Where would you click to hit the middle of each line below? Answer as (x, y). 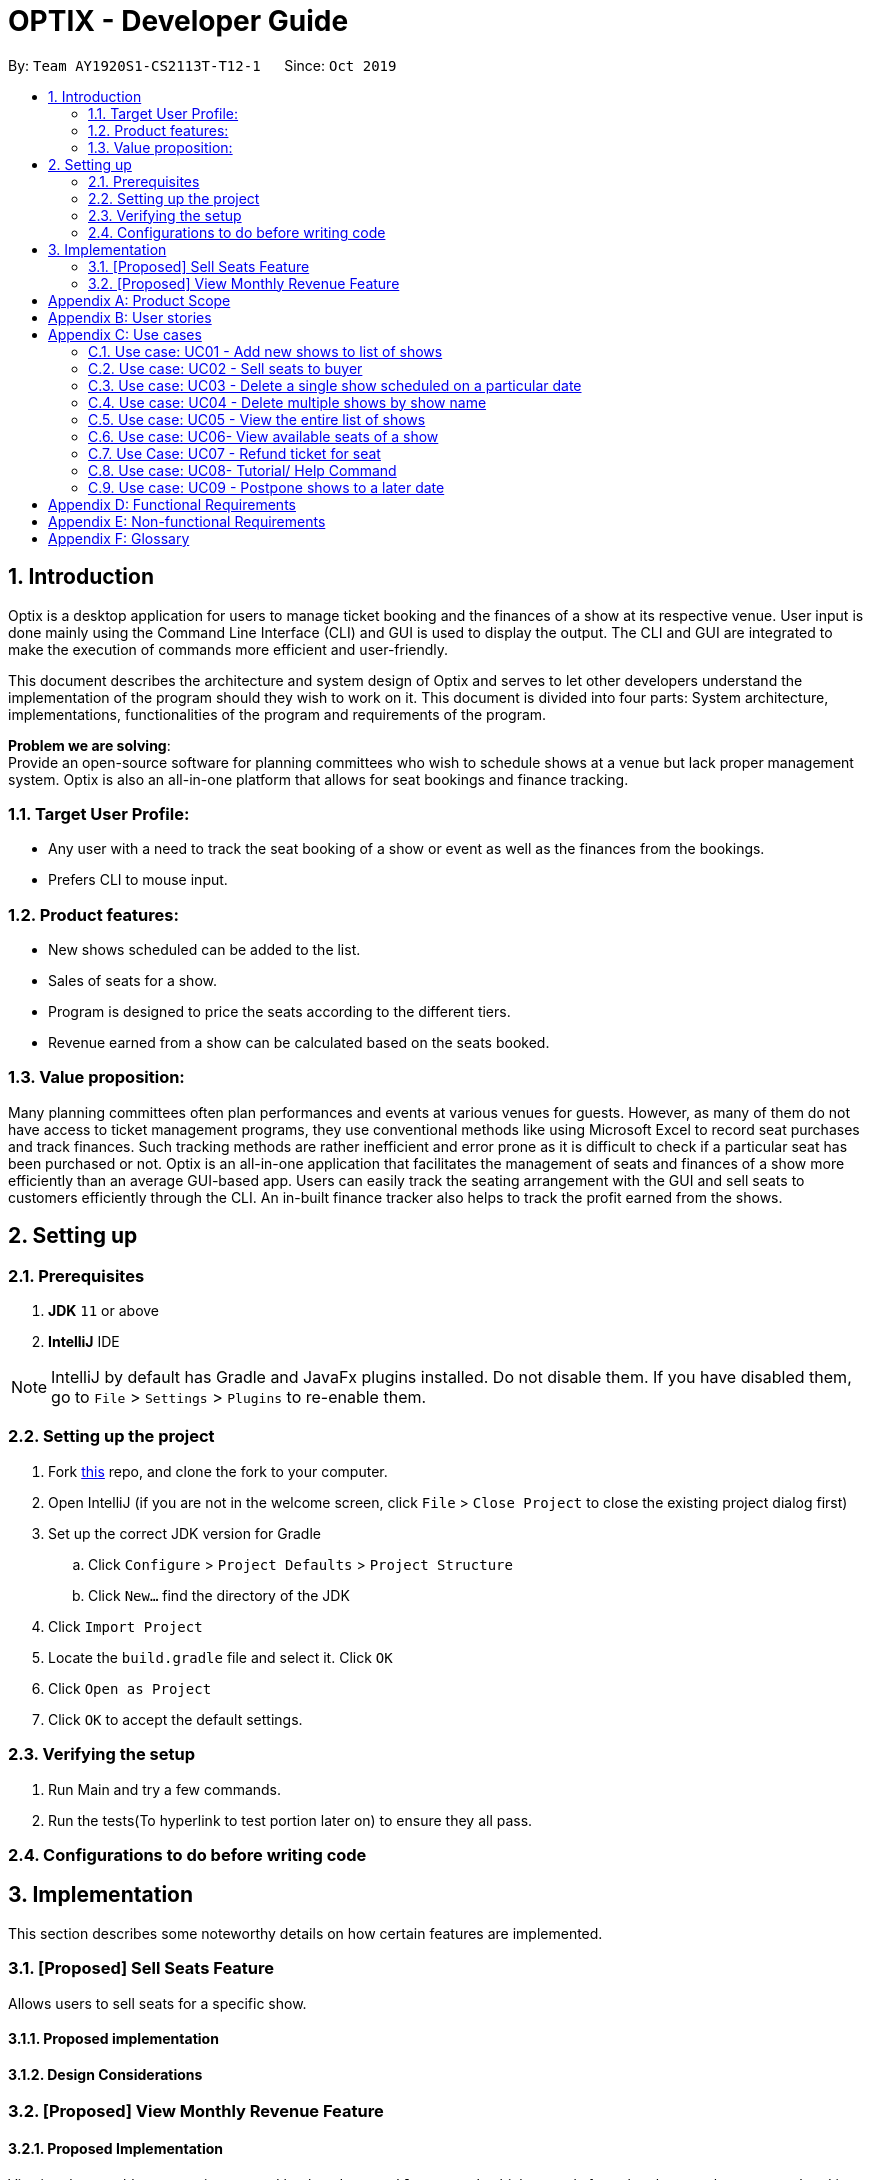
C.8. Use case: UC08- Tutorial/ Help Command (242, 470)
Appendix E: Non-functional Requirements (187, 521)
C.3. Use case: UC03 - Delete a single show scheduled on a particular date (335, 385)
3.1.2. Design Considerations (105, 2074)
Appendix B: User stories (130, 317)
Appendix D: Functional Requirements (172, 504)
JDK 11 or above (104, 1311)
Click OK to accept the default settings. (175, 1719)
